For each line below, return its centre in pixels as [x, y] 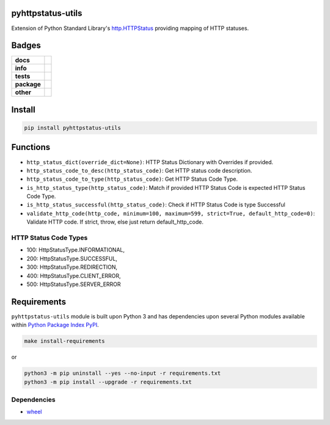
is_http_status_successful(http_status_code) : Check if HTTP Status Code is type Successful [156, 205]
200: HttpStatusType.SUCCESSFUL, [72, 258]
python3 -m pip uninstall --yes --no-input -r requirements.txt [123, 373]
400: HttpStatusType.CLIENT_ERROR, [74, 276]
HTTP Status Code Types [50, 238]
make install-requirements [64, 341]
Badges [26, 46]
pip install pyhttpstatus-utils [73, 128]
